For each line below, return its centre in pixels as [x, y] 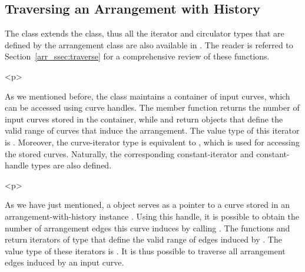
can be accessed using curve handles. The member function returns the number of [152, 107]
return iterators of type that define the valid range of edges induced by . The [143, 239]
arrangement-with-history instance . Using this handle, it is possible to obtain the [152, 216]
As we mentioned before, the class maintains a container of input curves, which [147, 96]
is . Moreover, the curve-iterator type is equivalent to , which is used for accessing [152, 142]
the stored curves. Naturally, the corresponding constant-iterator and [129, 153]
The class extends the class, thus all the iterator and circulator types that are [145, 33]
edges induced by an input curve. [64, 262]
